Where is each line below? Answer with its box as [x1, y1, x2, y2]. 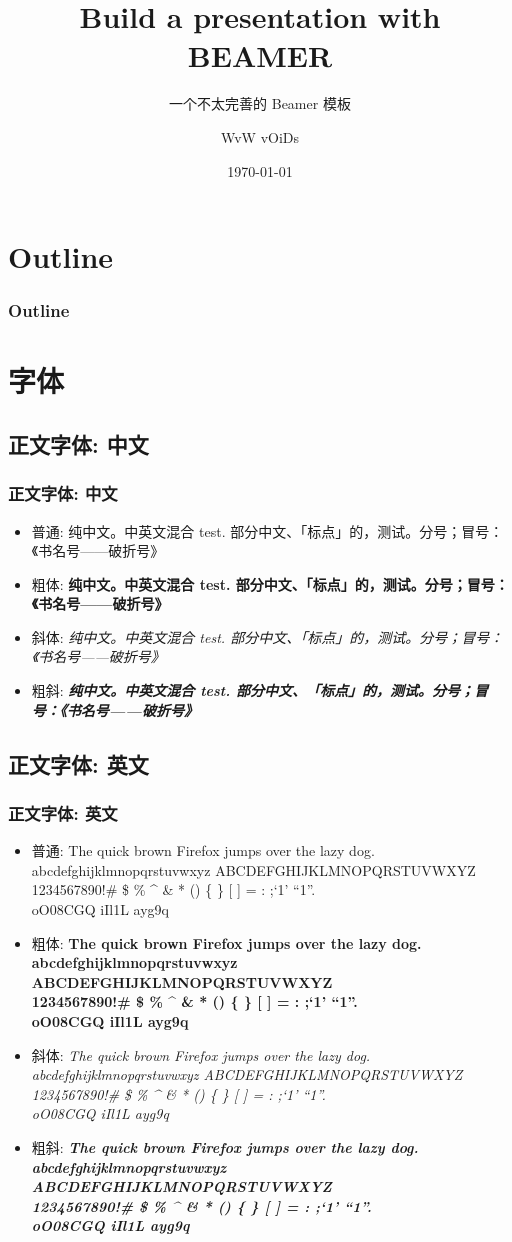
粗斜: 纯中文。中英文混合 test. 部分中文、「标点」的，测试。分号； [31, 680, 474, 701]
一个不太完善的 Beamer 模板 [169, 93, 351, 114]
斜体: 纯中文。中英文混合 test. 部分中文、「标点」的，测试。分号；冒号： [31, 626, 504, 647]
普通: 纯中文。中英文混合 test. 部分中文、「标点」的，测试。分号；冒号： [31, 520, 504, 541]
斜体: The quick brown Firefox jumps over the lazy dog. [31, 1044, 371, 1065]
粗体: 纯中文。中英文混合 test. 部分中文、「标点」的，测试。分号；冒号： [31, 573, 509, 594]
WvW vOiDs [220, 126, 300, 147]
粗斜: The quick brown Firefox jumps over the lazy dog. [31, 1136, 419, 1157]
